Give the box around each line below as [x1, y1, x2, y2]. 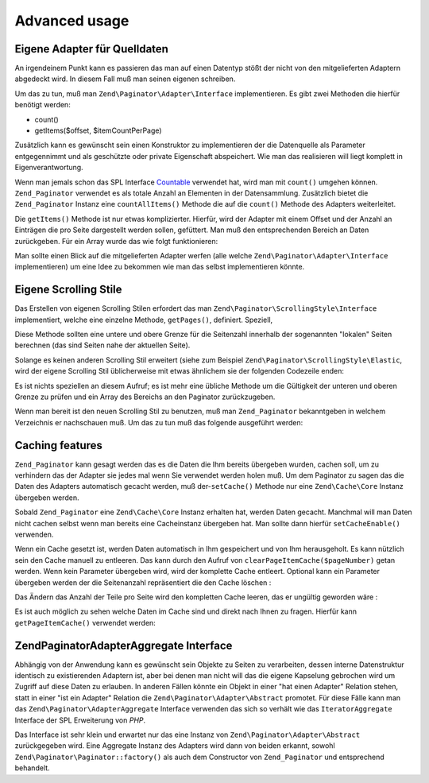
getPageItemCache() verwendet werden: [14, 618, 157, 627]
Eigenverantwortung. [14, 163, 83, 172]
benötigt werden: [14, 100, 71, 110]
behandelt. [14, 763, 51, 773]
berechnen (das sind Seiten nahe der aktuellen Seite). [14, 340, 191, 350]
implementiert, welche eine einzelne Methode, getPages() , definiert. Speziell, [14, 315, 273, 324]
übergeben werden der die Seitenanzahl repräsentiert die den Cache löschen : [14, 577, 272, 587]
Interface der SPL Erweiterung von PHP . [14, 715, 146, 725]
